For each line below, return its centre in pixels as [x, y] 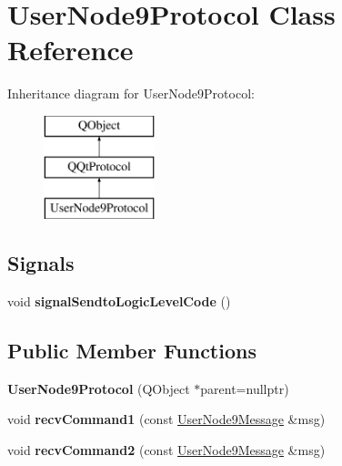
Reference [70, 50]
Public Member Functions [132, 351]
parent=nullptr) [245, 388]
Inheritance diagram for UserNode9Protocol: [131, 93]
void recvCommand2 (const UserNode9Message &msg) [166, 450]
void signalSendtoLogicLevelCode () [119, 301]
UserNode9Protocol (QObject [99, 388]
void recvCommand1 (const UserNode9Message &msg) [166, 419]
